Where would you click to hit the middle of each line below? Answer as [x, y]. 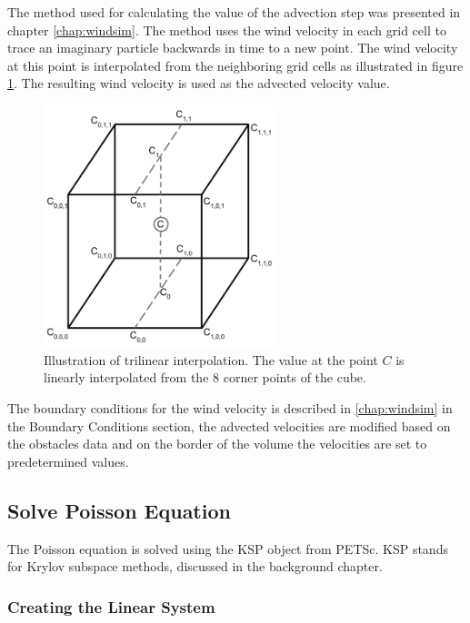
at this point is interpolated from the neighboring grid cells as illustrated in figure [235, 65]
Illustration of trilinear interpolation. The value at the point [211, 359]
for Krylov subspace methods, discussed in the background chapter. [195, 566]
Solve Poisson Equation [119, 510]
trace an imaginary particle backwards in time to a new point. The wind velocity [233, 48]
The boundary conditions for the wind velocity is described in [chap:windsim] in [230, 408]
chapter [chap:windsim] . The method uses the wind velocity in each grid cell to [227, 30]
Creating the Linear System [111, 606]
